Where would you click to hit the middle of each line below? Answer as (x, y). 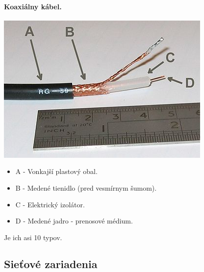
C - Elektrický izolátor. (50, 204)
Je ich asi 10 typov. (33, 237)
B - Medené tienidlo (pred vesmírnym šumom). (86, 187)
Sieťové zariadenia (51, 263)
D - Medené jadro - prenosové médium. (74, 221)
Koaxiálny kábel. (33, 6)
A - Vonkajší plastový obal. (56, 171)
